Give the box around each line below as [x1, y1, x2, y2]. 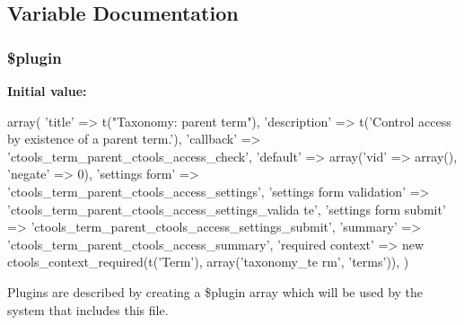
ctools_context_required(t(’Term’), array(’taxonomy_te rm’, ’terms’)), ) [7, 252, 409, 271]
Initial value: [7, 82, 87, 100]
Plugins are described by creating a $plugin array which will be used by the [7, 282, 424, 301]
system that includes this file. [7, 300, 169, 319]
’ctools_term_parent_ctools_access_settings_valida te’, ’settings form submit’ [7, 199, 446, 218]
